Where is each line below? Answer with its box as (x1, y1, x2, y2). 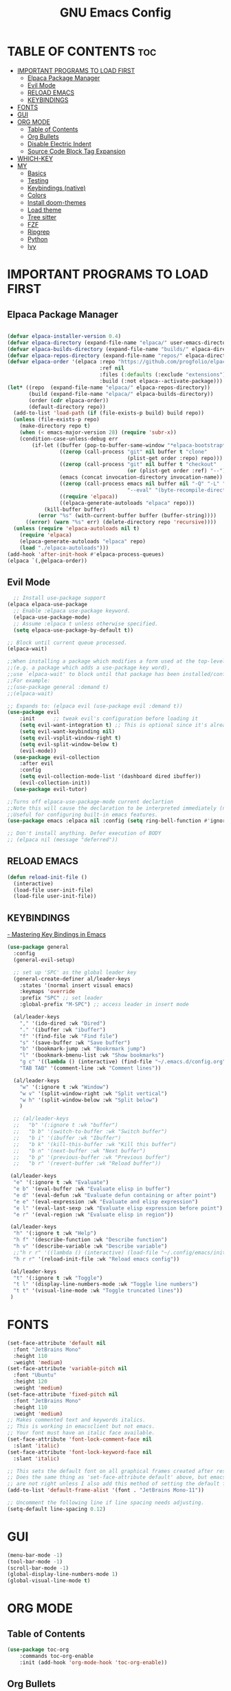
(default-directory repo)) (28, 403, 107, 410)
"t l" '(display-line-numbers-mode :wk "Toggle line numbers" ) (13, 1281, 198, 1288)
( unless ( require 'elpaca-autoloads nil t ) (13, 526, 140, 532)
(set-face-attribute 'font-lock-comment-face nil (7, 1436, 153, 1443)
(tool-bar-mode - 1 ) (7, 1558, 63, 1565)
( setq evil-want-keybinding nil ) (19, 728, 115, 735)
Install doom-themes (27, 198, 87, 206)
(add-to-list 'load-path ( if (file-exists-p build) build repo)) (13, 410, 205, 417)
